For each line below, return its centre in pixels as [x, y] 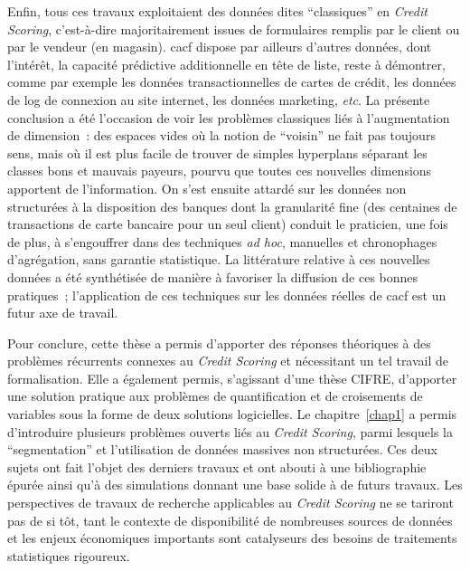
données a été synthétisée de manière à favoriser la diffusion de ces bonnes [213, 276]
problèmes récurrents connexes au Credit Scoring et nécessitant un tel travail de [228, 361]
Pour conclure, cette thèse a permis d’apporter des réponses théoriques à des [219, 343]
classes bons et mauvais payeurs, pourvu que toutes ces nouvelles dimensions [220, 171]
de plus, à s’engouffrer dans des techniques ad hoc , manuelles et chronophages [222, 241]
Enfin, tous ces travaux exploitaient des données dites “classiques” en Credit [217, 11]
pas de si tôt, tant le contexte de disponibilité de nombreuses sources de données [230, 520]
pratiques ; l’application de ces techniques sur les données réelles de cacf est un [227, 295]
